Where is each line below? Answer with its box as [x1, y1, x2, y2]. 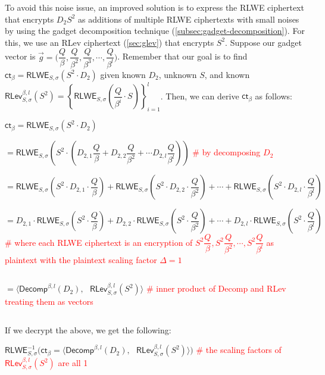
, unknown [158, 68, 197, 80]
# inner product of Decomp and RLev [146, 282, 286, 295]
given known [100, 68, 146, 80]
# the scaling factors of [196, 343, 282, 356]
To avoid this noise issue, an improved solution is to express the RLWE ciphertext [5, 1, 304, 13]
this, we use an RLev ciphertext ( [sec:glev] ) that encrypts [5, 36, 214, 48]
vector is [5, 50, 36, 62]
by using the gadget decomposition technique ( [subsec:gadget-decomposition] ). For [5, 24, 305, 37]
